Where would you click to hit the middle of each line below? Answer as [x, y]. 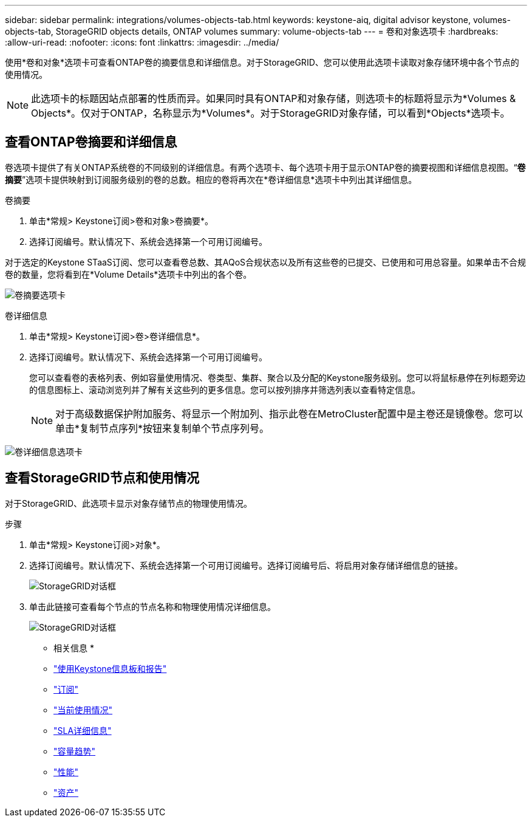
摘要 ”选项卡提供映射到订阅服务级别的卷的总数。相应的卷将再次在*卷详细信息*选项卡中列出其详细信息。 [211, 179]
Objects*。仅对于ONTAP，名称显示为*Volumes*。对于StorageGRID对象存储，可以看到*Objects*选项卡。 [271, 113]
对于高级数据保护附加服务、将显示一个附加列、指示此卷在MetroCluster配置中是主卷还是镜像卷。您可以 [289, 413]
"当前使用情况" [83, 710]
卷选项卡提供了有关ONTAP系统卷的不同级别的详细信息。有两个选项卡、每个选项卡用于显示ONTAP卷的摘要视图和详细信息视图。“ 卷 [265, 167]
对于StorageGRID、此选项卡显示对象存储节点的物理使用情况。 [129, 503]
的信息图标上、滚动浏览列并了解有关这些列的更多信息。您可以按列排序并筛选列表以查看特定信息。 [225, 389]
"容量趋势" [75, 751]
